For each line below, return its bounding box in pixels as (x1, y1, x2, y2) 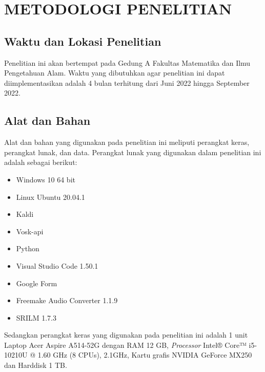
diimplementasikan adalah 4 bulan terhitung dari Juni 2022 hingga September (4, 77, 250, 88)
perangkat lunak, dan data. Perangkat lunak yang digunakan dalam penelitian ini (4, 146, 261, 157)
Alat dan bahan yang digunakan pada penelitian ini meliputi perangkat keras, (4, 137, 250, 147)
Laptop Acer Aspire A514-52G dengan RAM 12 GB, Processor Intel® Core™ (4, 339, 247, 350)
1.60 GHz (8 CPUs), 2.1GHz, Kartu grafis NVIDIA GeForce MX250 (37, 349, 252, 360)
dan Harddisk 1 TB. (4, 360, 67, 370)
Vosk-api (16, 226, 44, 236)
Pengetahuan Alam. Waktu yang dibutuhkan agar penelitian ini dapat (4, 67, 225, 78)
